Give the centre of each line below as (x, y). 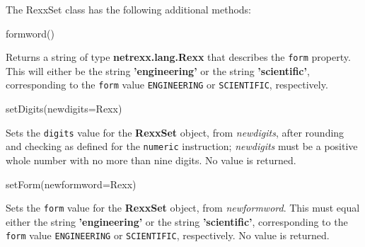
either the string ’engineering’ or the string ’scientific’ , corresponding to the (177, 221)
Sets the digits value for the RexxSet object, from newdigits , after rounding (175, 132)
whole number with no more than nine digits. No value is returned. (151, 160)
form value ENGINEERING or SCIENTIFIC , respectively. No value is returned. (168, 235)
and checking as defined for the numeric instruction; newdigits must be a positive (182, 146)
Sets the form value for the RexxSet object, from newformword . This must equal (183, 208)
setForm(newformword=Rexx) (71, 184)
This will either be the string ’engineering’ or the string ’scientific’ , (158, 70)
